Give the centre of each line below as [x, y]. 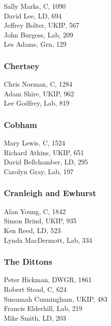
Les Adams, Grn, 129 [35, 44]
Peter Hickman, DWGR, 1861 [48, 280]
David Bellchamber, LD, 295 [46, 162]
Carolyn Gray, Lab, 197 [39, 171]
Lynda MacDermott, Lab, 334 [48, 240]
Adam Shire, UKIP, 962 [39, 93]
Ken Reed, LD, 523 [32, 230]
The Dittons [28, 262]
